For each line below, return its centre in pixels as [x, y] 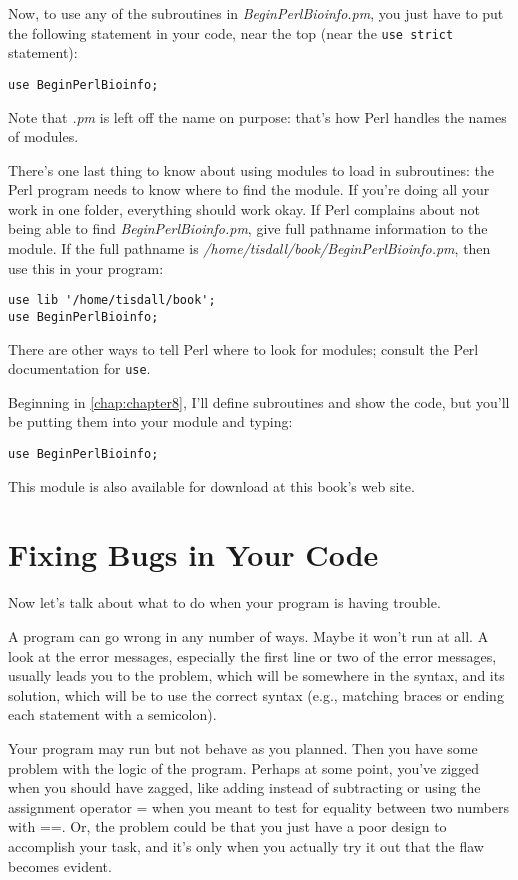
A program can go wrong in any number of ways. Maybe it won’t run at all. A [248, 635]
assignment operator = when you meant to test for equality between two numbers [258, 806]
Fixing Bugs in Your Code [193, 554]
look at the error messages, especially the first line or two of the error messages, [252, 655]
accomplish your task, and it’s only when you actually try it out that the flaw [246, 845]
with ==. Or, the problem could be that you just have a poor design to [227, 826]
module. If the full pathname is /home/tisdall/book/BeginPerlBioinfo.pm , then [249, 248]
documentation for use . [79, 368]
